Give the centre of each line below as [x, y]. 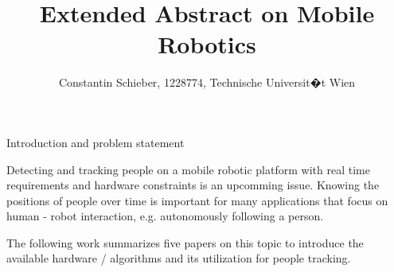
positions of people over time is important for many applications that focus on [197, 200]
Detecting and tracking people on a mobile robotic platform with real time [188, 169]
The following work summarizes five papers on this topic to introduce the [185, 242]
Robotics [207, 44]
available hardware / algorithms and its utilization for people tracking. [179, 258]
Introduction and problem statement [96, 142]
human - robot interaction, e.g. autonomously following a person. [165, 216]
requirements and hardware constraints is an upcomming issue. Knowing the [193, 185]
